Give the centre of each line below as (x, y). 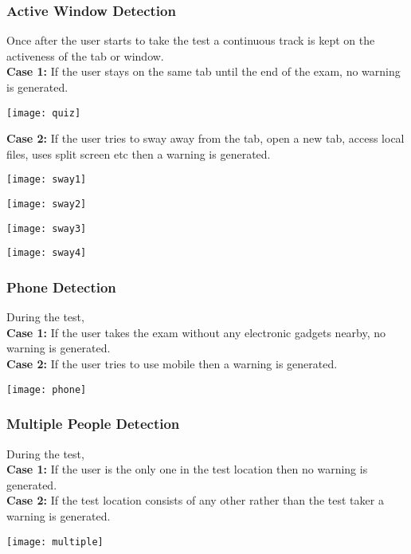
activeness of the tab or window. (85, 55)
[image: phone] (47, 389)
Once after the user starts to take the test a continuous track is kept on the (191, 40)
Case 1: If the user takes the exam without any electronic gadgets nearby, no (196, 332)
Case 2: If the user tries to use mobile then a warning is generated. (172, 364)
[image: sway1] (47, 180)
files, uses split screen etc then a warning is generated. (139, 153)
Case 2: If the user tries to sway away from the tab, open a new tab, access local (205, 138)
